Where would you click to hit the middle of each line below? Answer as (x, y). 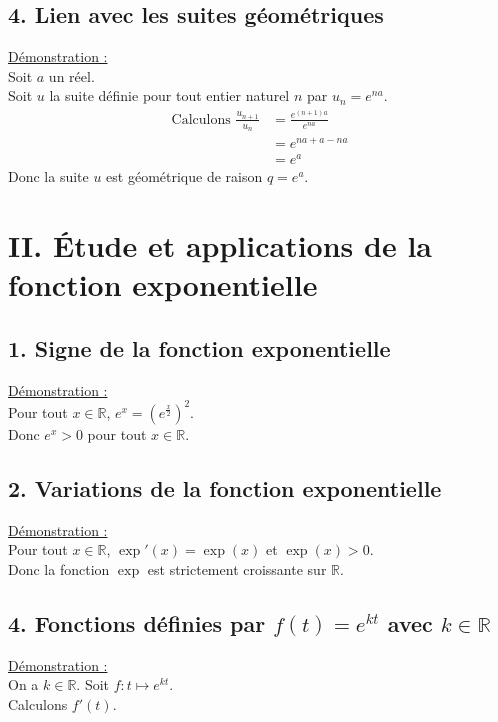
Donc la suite (48, 176)
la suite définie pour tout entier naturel (169, 95)
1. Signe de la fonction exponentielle (199, 347)
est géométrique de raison (184, 176)
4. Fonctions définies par (137, 622)
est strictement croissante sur (237, 568)
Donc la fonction (59, 568)
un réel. (71, 75)
